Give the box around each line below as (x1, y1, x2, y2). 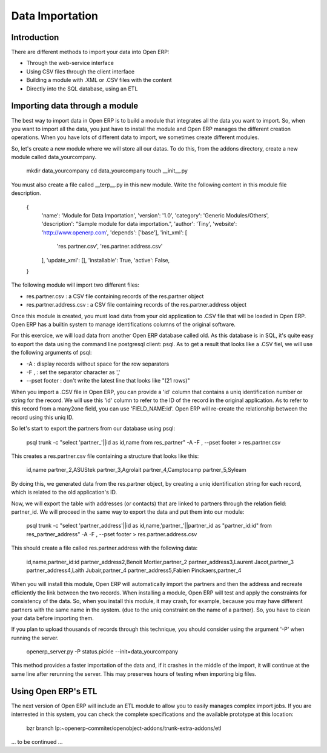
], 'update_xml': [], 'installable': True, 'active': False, (41, 256, 170, 264)
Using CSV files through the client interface (26, 67, 135, 75)
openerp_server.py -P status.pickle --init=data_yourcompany (26, 648, 179, 655)
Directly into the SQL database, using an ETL (26, 85, 138, 92)
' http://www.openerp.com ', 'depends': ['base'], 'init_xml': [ (41, 228, 188, 236)
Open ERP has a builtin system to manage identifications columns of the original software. (11, 321, 236, 328)
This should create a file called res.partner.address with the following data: (11, 544, 198, 552)
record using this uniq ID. (11, 414, 74, 421)
